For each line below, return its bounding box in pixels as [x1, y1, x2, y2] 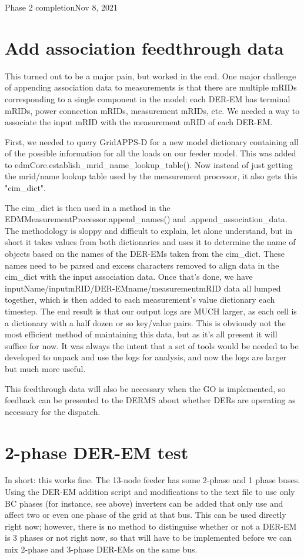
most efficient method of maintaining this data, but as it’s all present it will [5, 328, 278, 340]
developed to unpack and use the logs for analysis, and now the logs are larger [5, 351, 286, 363]
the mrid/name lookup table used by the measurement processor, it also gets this [5, 170, 298, 182]
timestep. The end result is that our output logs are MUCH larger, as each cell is [5, 305, 297, 317]
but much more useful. [5, 362, 86, 374]
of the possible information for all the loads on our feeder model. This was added [5, 147, 296, 159]
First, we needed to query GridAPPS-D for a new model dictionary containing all [5, 135, 299, 148]
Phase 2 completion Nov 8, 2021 [5, 1, 118, 13]
